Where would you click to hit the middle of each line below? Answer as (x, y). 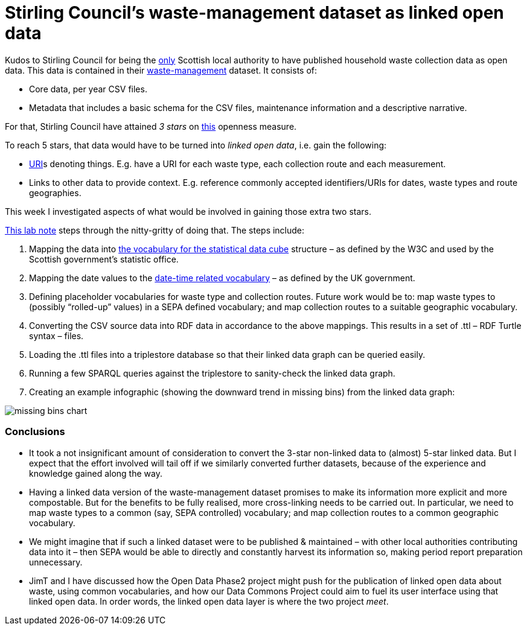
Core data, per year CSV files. (88, 89)
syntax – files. (56, 336)
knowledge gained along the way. (96, 473)
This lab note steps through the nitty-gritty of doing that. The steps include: (155, 230)
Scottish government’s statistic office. (104, 259)
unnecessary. (56, 562)
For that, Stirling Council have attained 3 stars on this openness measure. (151, 126)
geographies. (55, 192)
